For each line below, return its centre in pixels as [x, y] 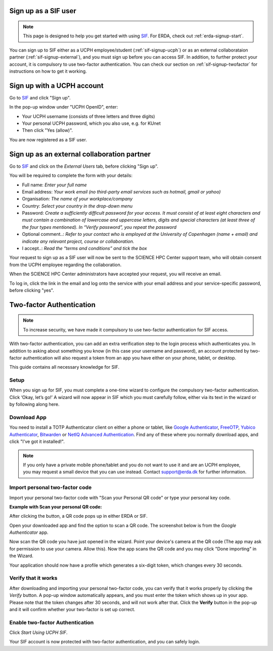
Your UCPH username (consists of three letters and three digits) [88, 116]
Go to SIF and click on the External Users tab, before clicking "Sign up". [84, 166]
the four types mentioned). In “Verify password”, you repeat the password [99, 227]
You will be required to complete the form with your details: [71, 176]
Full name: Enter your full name [54, 185]
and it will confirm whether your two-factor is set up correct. [72, 609]
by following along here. [34, 405]
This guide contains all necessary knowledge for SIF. [64, 367]
